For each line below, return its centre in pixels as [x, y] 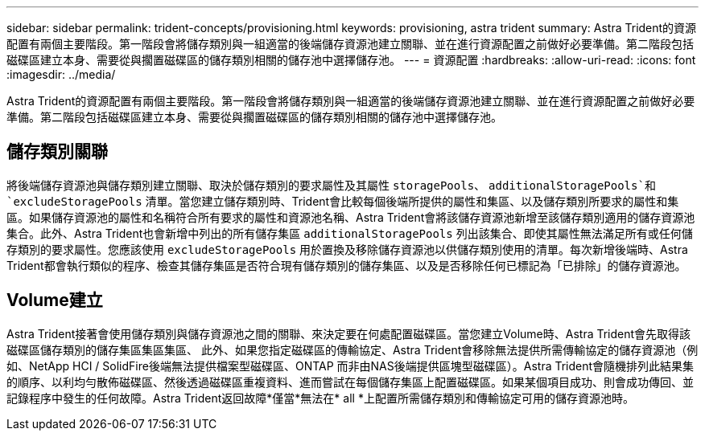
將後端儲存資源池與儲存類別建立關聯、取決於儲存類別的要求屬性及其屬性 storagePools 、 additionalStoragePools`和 [331, 185]
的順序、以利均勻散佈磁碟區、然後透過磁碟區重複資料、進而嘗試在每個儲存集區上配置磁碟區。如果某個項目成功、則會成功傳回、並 [350, 382]
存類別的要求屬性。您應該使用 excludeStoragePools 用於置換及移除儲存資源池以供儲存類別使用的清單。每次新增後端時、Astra [347, 249]
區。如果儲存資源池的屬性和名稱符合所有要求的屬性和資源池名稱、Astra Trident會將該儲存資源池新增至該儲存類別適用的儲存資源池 [351, 217]
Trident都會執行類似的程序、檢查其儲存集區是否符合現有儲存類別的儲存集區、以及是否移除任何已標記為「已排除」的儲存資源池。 [346, 265]
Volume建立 [55, 300]
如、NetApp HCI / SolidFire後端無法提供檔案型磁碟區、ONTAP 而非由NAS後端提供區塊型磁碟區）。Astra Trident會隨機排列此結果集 [350, 366]
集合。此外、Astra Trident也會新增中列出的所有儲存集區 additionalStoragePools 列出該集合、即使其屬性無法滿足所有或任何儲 [350, 233]
